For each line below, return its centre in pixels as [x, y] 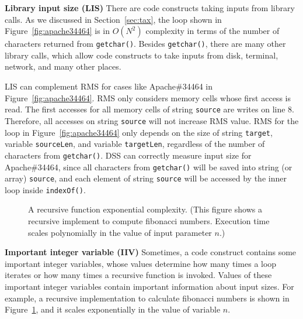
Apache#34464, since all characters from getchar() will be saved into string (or [149, 167]
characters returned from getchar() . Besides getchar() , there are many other [145, 44]
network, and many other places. [63, 66]
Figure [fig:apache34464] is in [58, 31]
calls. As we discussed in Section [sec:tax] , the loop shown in [113, 19]
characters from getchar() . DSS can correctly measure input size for [128, 155]
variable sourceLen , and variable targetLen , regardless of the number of [135, 144]
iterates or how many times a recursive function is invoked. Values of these [138, 275]
